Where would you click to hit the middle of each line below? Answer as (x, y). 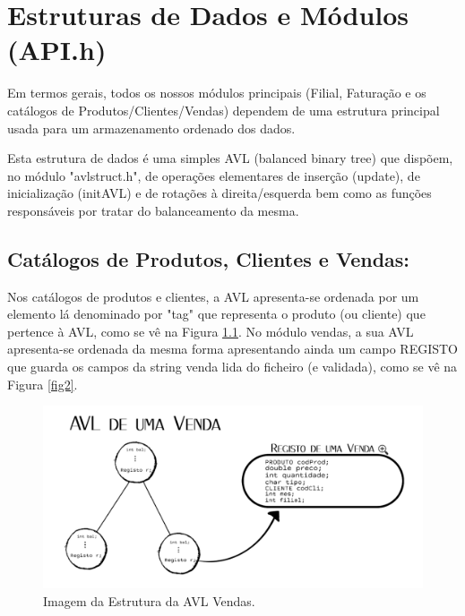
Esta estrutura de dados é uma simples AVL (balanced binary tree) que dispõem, (230, 158)
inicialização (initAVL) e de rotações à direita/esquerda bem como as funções (220, 193)
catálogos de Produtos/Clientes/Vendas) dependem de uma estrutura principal (224, 110)
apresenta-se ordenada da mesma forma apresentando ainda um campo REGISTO (232, 349)
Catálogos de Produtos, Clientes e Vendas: (209, 258)
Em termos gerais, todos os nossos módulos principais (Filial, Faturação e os (217, 93)
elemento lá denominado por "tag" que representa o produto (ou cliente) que (216, 314)
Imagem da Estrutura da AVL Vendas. (149, 600)
